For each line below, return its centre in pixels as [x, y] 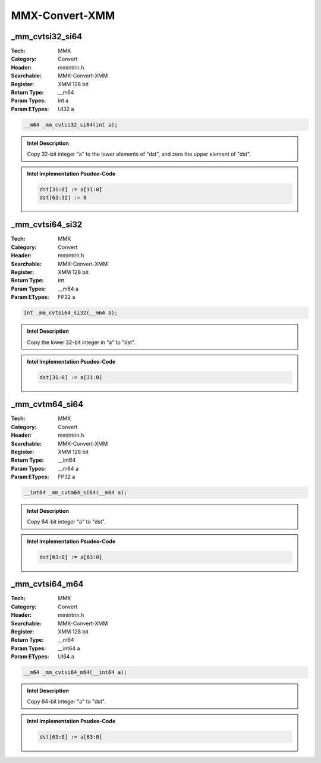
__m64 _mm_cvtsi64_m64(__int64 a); [75, 672]
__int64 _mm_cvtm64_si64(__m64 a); [75, 493]
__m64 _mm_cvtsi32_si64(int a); [71, 124]
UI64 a [66, 657]
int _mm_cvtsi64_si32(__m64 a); [71, 313]
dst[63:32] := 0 [63, 197]
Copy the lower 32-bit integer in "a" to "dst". [81, 342]
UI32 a [66, 109]
